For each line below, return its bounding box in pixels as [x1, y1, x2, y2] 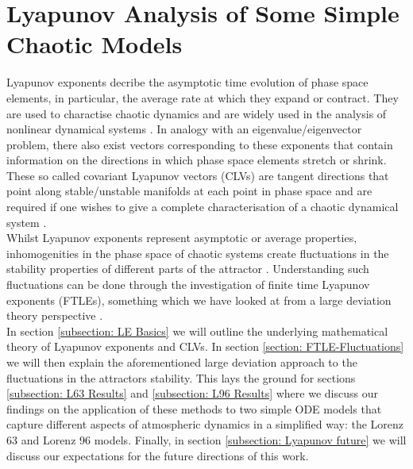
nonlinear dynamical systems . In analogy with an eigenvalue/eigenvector [6, 121, 362, 137]
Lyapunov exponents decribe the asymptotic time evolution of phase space [6, 74, 369, 90]
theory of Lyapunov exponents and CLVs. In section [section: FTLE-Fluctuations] [6, 338, 404, 355]
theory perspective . [6, 307, 103, 324]
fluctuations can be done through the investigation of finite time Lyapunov [6, 276, 370, 293]
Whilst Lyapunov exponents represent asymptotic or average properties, [6, 229, 357, 246]
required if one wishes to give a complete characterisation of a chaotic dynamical [6, 198, 399, 215]
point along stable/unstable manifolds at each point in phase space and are [6, 183, 372, 199]
